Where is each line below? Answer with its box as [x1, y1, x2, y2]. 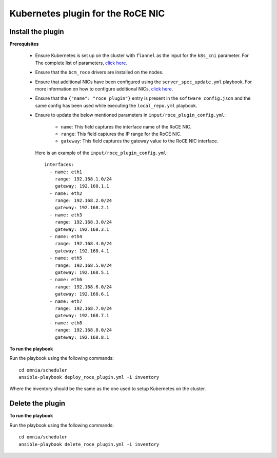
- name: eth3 [49, 212, 83, 218]
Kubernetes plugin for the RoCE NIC [9, 8, 165, 19]
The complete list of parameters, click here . [35, 60, 128, 66]
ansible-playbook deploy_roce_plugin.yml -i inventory [18, 374, 160, 380]
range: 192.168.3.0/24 [54, 219, 112, 225]
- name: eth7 [49, 298, 83, 304]
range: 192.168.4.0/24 [54, 241, 112, 247]
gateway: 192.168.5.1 [54, 270, 110, 275]
